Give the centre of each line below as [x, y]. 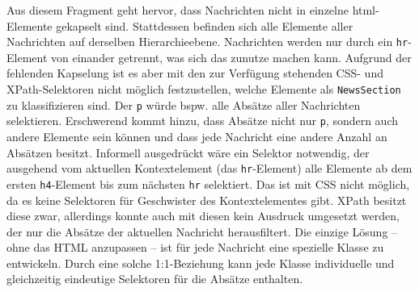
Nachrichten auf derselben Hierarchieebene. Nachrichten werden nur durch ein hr [207, 42]
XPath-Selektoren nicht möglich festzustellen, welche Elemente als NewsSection [204, 89]
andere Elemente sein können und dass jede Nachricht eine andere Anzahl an [197, 136]
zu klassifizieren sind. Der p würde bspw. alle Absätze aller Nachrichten [184, 104]
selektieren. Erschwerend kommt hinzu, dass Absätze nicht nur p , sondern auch [203, 121]
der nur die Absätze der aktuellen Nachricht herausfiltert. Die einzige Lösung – [202, 231]
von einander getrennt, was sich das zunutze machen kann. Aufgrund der [231, 57]
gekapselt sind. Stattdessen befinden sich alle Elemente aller [205, 25]
